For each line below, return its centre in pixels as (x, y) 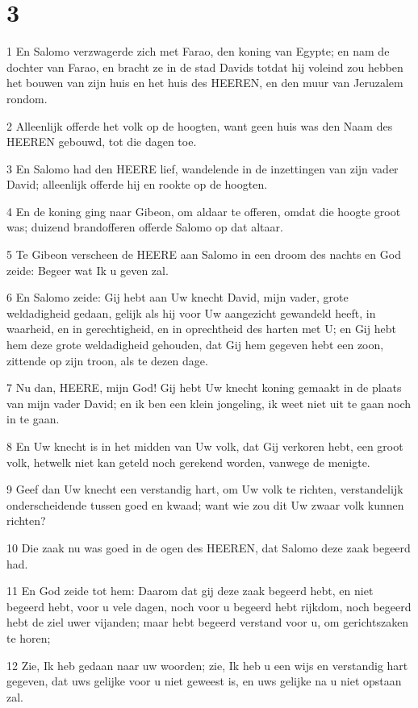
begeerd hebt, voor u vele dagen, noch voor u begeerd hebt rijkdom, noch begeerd (209, 606)
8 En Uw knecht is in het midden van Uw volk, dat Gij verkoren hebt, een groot (205, 446)
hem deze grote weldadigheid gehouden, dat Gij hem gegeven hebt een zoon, (195, 345)
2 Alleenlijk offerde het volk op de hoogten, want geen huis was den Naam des (200, 125)
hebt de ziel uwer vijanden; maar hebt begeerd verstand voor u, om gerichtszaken (208, 622)
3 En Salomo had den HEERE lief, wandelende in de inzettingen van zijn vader (203, 168)
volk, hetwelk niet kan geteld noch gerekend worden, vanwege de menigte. (188, 462)
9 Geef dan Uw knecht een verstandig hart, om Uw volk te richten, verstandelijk (205, 489)
